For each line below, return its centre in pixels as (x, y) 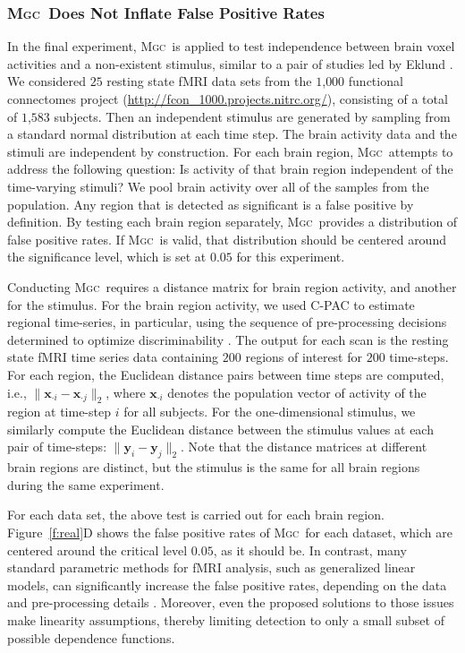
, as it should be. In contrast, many (310, 550)
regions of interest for (304, 357)
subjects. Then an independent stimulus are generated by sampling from (252, 116)
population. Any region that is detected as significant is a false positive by (211, 204)
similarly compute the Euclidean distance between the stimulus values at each (220, 429)
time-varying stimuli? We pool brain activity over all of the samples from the (218, 186)
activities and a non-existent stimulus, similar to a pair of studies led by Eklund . (230, 63)
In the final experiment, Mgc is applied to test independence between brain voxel (231, 46)
